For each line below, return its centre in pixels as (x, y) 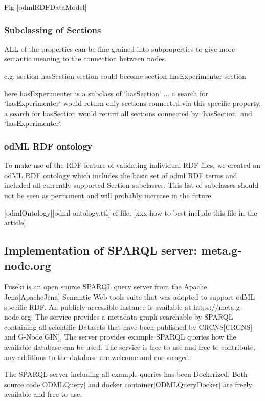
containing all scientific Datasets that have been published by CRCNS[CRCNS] (128, 326)
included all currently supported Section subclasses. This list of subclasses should (131, 185)
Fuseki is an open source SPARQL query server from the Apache (106, 287)
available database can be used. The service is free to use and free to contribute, (130, 346)
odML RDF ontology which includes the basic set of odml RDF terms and (121, 175)
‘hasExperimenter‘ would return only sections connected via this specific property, (133, 103)
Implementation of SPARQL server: (101, 250)
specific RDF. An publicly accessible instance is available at (98, 307)
